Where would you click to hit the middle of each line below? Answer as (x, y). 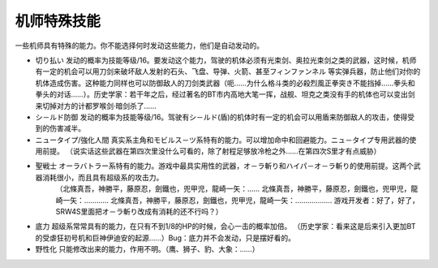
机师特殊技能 (58, 21)
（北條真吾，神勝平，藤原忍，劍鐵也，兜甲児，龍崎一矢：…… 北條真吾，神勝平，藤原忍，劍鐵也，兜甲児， (233, 189)
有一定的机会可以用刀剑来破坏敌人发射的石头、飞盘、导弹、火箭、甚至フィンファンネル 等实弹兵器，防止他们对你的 (228, 71)
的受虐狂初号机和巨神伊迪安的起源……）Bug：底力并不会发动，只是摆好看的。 (165, 238)
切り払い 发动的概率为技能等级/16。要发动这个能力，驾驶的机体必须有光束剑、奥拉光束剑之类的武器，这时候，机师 (226, 60)
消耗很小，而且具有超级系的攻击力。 (103, 177)
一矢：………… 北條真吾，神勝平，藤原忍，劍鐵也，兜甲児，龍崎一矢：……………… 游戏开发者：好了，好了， (240, 200)
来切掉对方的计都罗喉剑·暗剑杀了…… (96, 106)
